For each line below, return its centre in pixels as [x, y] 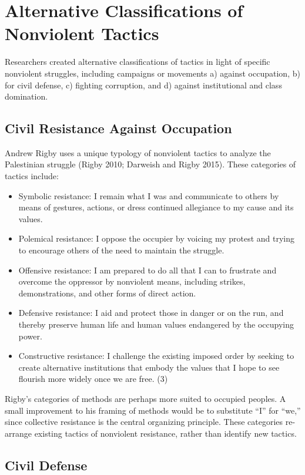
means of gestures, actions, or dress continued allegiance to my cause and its [156, 207]
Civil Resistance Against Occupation [118, 128]
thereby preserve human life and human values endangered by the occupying [156, 324]
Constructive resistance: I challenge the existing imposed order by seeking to [156, 356]
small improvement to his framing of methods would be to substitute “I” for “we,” [153, 410]
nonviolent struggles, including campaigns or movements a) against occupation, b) [152, 73]
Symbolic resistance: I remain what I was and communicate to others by [149, 195]
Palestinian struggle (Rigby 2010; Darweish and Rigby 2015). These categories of [150, 164]
